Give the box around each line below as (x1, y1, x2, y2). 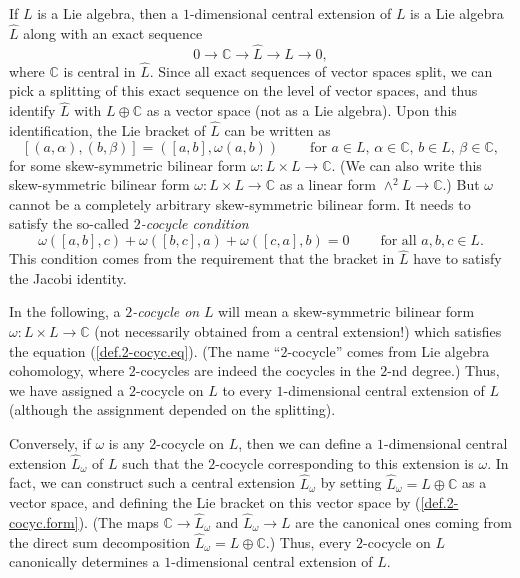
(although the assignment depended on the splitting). (9, 399, 336, 420)
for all (380, 234, 417, 249)
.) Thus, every (265, 531, 352, 552)
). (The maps (78, 512, 159, 533)
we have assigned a (9, 379, 125, 400)
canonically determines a (9, 551, 160, 572)
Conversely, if (9, 433, 91, 453)
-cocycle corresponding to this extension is (215, 452, 474, 473)
